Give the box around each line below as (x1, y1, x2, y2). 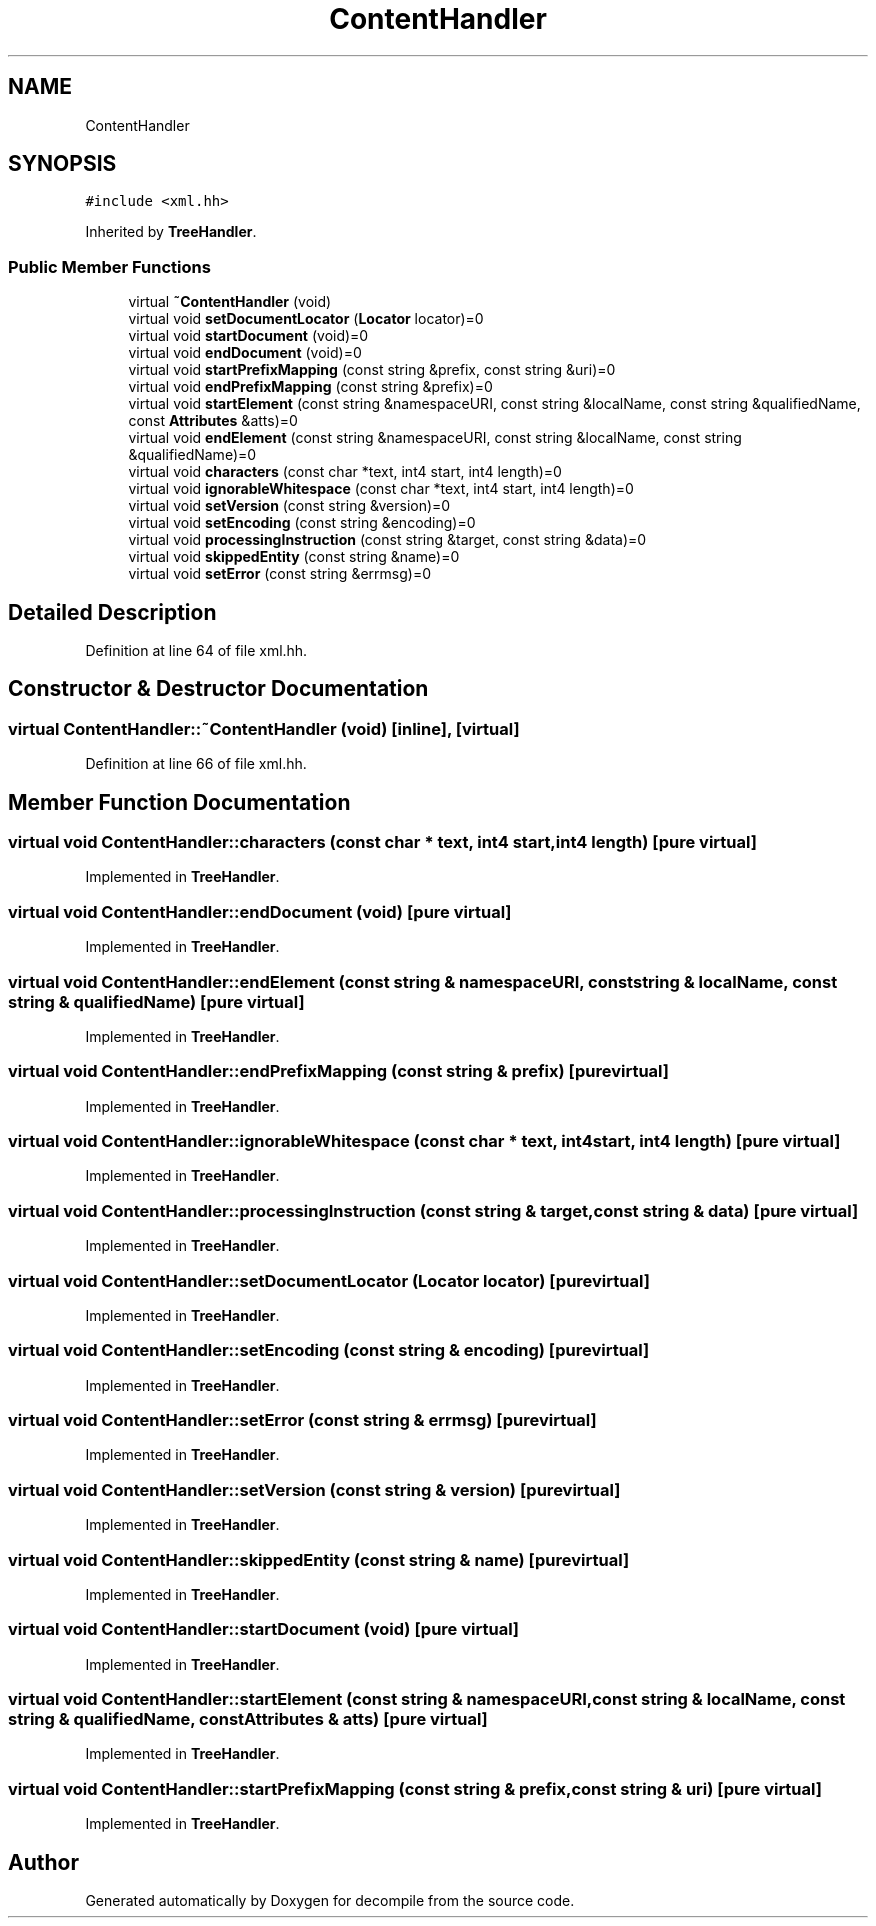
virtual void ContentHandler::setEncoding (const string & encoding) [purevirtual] (8, 1340, 650, 1361)
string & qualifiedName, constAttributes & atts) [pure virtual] (8, 1709, 488, 1730)
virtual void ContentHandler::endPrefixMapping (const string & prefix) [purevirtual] (8, 1061, 670, 1082)
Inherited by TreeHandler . (85, 223, 257, 241)
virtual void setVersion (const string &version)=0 (128, 497, 451, 515)
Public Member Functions (8, 256, 211, 277)
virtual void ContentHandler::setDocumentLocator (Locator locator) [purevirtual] (8, 1270, 650, 1291)
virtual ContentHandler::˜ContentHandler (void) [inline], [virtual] (8, 718, 520, 739)
